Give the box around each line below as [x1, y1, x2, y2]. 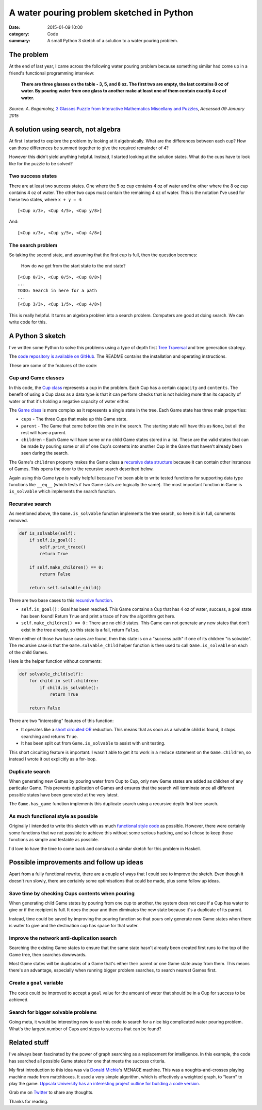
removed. [9, 517, 28, 523]
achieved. [9, 997, 29, 1003]
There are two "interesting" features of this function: [9, 718, 114, 723]
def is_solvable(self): [19, 530, 76, 536]
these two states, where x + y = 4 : [9, 196, 82, 202]
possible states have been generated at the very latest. [9, 792, 119, 797]
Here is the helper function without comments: [9, 658, 102, 664]
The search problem [9, 242, 58, 248]
